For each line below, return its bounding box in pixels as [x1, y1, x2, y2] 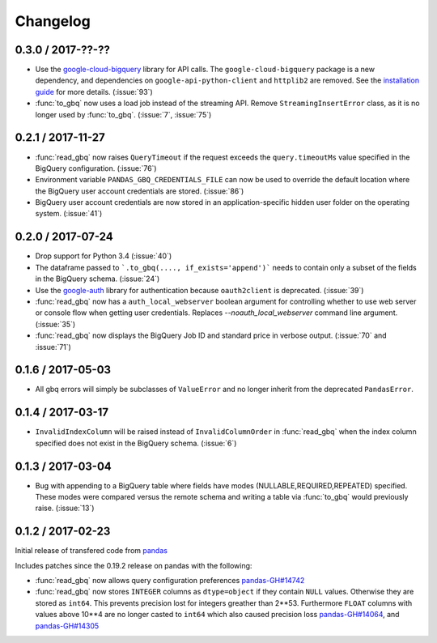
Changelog [15, 12, 91, 30]
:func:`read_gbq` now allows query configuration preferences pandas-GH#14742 [35, 576, 305, 586]
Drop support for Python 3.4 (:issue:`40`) [35, 251, 172, 261]
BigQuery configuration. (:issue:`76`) [35, 163, 157, 173]
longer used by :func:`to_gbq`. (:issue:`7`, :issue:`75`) [35, 109, 212, 119]
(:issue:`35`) [35, 319, 76, 329]
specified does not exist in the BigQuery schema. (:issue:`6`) [35, 438, 237, 448]
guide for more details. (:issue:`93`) [35, 87, 153, 96]
